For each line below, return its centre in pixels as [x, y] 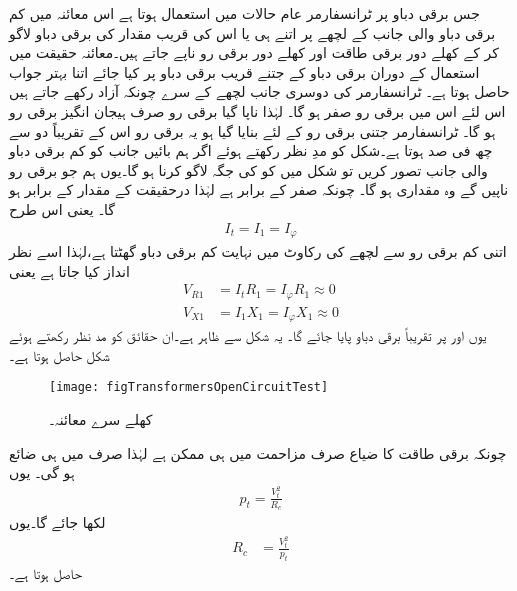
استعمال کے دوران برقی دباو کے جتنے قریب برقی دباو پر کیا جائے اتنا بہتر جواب [244, 71]
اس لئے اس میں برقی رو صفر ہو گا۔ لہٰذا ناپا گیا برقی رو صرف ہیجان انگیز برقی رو [257, 110]
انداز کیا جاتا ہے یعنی [69, 270]
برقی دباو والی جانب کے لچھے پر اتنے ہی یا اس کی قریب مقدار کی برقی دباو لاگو [252, 32]
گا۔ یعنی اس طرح [62, 208]
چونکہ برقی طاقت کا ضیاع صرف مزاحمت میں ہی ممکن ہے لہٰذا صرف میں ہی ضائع [258, 452]
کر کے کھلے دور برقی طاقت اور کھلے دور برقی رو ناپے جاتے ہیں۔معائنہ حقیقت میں [254, 52]
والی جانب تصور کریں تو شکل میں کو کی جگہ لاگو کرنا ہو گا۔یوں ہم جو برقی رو [248, 169]
